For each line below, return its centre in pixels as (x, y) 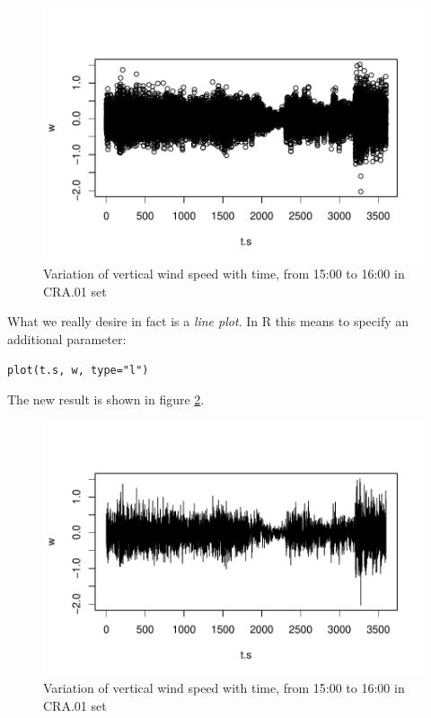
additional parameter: (67, 339)
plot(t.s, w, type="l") (78, 370)
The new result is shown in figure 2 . (106, 399)
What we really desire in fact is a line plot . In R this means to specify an (208, 321)
